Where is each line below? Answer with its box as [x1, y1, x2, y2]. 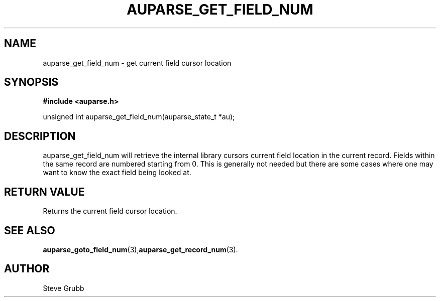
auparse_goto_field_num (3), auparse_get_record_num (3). [43, 245, 238, 254]
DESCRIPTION [4, 129, 76, 142]
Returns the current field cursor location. [43, 207, 177, 216]
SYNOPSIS [4, 76, 59, 89]
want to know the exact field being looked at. [43, 168, 191, 177]
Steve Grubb [43, 283, 84, 292]
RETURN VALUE [4, 185, 85, 198]
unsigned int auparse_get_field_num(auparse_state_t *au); [43, 112, 235, 121]
